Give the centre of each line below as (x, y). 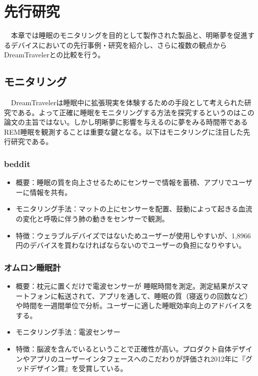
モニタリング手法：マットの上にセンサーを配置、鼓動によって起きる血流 (134, 209)
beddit (17, 164)
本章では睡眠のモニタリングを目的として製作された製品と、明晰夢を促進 (129, 35)
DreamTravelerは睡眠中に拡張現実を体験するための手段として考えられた (128, 102)
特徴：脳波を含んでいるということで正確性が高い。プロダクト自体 (124, 349)
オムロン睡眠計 (33, 267)
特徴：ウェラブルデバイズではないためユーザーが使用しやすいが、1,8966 (133, 235)
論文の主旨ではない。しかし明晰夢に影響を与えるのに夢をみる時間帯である (126, 122)
